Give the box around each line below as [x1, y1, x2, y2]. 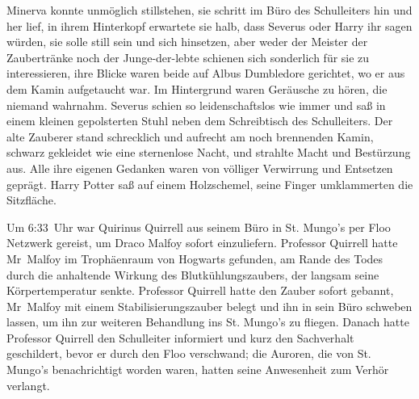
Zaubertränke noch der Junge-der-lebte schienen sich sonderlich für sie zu [6, 48, 370, 65]
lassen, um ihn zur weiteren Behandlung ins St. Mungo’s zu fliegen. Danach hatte [6, 313, 409, 330]
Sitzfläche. [6, 191, 57, 208]
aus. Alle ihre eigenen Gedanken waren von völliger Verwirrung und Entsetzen [6, 159, 393, 176]
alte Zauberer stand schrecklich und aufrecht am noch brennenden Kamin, [6, 128, 374, 145]
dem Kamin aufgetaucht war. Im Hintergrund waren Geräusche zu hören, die [6, 80, 388, 97]
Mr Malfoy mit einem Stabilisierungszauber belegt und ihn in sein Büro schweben [6, 297, 413, 314]
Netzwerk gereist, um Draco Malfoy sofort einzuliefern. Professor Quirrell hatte [6, 234, 398, 251]
